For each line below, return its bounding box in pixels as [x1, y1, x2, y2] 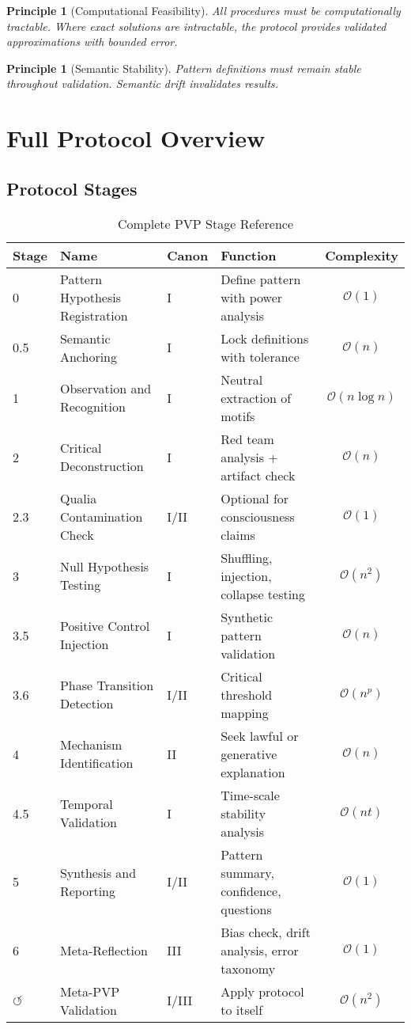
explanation [221, 762, 285, 781]
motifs [221, 406, 255, 425]
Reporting [59, 881, 116, 900]
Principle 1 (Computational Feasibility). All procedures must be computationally [6, 2, 401, 18]
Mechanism [59, 735, 123, 754]
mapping [221, 703, 269, 722]
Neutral [221, 370, 263, 389]
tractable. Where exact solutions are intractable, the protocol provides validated [6, 17, 386, 34]
